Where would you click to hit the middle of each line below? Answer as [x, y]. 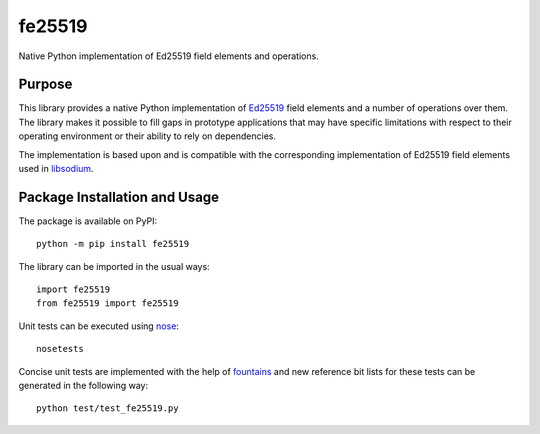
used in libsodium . [56, 169]
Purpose [45, 84]
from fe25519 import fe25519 [107, 303]
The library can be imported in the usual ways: [114, 266]
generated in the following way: [83, 386]
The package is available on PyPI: [88, 221]
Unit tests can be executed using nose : [99, 326]
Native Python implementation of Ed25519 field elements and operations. [168, 56]
